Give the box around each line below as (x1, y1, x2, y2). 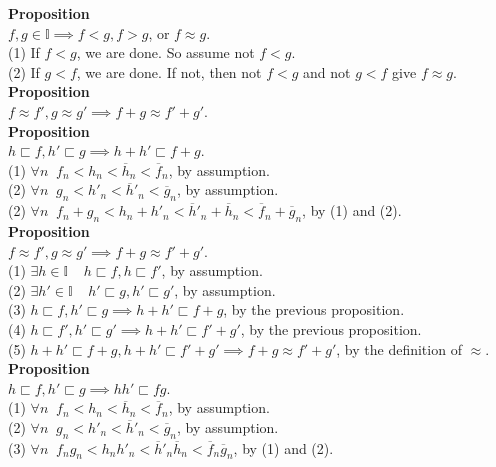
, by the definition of (336, 338, 462, 359)
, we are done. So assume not (76, 42, 255, 63)
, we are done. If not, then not (76, 61, 262, 82)
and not (303, 61, 351, 82)
